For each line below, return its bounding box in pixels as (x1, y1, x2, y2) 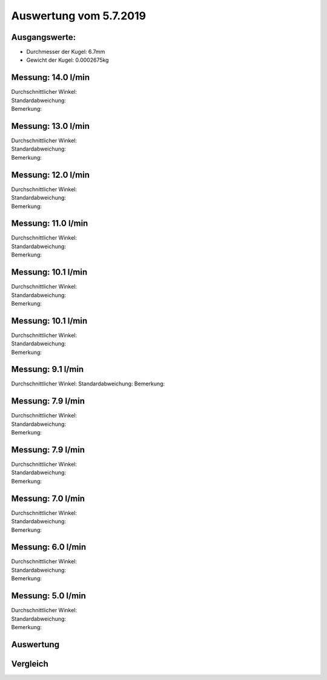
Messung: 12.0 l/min (11, 169, 90, 180)
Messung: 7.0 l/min (11, 493, 85, 503)
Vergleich (11, 658, 48, 669)
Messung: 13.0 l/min (11, 121, 90, 131)
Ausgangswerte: (11, 32, 76, 42)
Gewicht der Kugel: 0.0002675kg (26, 56, 109, 64)
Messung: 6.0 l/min (11, 542, 87, 552)
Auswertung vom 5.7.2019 (11, 9, 147, 22)
